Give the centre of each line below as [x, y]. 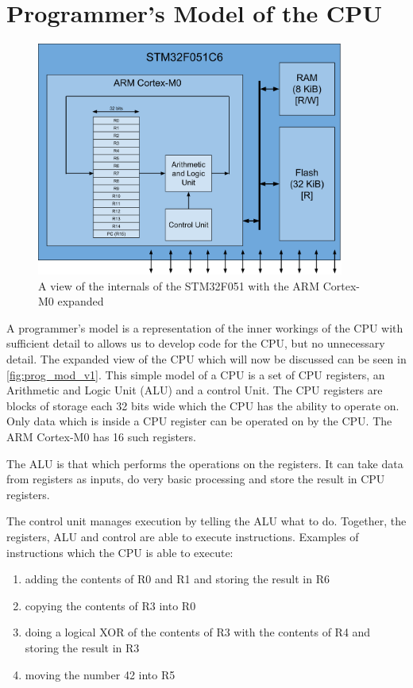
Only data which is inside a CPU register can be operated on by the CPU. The [199, 421]
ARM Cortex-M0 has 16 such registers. [101, 436]
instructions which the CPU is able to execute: [120, 552]
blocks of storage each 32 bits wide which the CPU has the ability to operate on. [203, 405]
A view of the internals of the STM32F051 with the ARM [179, 285]
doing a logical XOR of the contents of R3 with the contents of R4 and [198, 632]
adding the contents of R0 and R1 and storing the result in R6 [177, 579]
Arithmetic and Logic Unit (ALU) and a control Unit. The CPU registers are [195, 390]
